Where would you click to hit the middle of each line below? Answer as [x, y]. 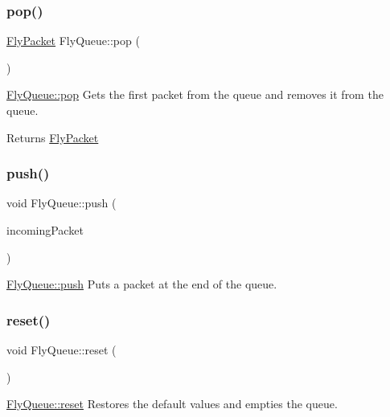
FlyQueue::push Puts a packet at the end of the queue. [142, 284]
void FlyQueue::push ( [62, 203]
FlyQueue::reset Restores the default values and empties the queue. [172, 404]
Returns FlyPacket [53, 137]
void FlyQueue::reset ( [62, 350]
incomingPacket [45, 230]
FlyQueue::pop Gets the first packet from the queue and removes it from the [195, 94]
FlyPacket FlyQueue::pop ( [73, 41]
